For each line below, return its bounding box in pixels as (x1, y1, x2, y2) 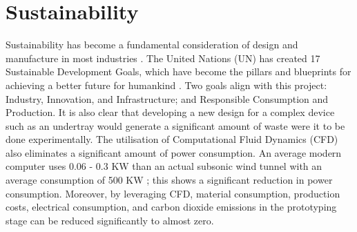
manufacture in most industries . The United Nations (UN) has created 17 (6, 50, 320, 65)
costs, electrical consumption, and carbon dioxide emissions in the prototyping (6, 200, 337, 214)
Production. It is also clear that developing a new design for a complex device (6, 105, 335, 119)
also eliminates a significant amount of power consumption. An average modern (6, 145, 342, 159)
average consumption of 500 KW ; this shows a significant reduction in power (6, 173, 333, 187)
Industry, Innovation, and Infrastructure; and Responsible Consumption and (6, 91, 329, 106)
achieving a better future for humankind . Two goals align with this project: (6, 77, 327, 92)
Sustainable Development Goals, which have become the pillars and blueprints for (6, 64, 351, 79)
